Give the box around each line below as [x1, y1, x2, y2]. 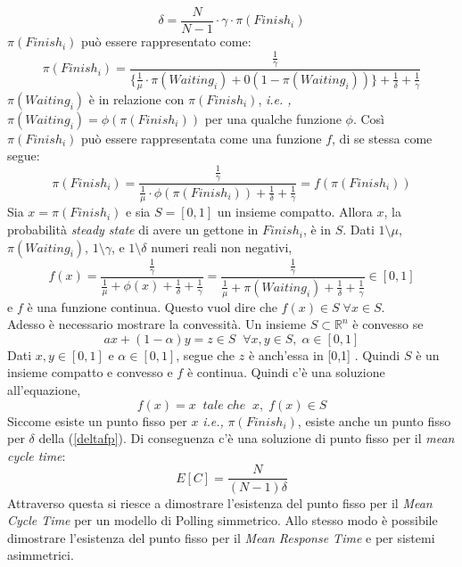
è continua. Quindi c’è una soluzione [186, 363, 385, 382]
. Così [352, 109, 385, 127]
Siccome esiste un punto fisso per [7, 411, 187, 430]
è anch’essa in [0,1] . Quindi [248, 345, 400, 364]
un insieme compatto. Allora [217, 202, 373, 221]
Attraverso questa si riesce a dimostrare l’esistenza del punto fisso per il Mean [7, 493, 433, 512]
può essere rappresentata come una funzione [81, 128, 322, 147]
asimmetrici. [7, 546, 74, 564]
